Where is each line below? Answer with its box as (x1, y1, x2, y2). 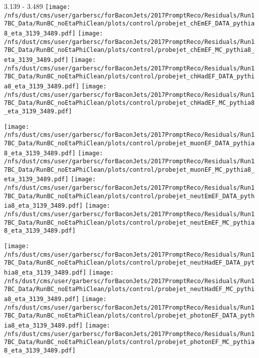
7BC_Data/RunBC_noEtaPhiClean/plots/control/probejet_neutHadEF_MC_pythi (4, 286, 255, 293)
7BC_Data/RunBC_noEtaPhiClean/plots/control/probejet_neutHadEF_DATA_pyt (4, 259, 255, 267)
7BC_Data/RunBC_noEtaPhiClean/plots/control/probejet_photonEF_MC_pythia (4, 339, 255, 346)
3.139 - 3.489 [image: (4, 1, 70, 11)
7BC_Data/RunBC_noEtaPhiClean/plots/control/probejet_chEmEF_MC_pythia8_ (4, 46, 255, 54)
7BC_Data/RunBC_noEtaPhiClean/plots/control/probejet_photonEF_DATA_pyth (4, 312, 255, 320)
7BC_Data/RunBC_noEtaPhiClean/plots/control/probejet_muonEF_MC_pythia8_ (4, 166, 255, 173)
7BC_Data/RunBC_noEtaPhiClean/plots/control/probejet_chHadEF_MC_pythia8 (4, 99, 255, 107)
